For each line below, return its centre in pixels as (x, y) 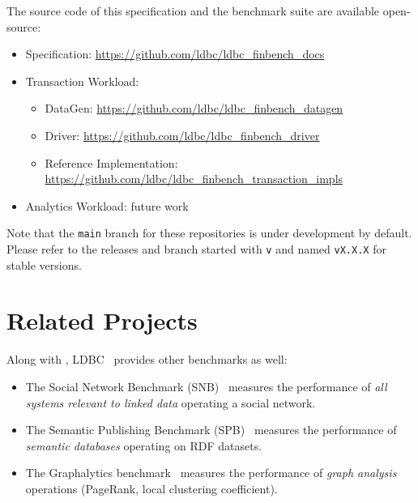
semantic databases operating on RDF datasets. (144, 445)
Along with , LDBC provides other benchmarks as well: (147, 359)
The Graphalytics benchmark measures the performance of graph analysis (211, 473)
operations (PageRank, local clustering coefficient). (151, 488)
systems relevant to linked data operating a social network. (171, 402)
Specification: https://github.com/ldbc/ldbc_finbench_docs (175, 54)
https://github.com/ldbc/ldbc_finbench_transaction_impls (194, 179)
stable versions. (44, 264)
